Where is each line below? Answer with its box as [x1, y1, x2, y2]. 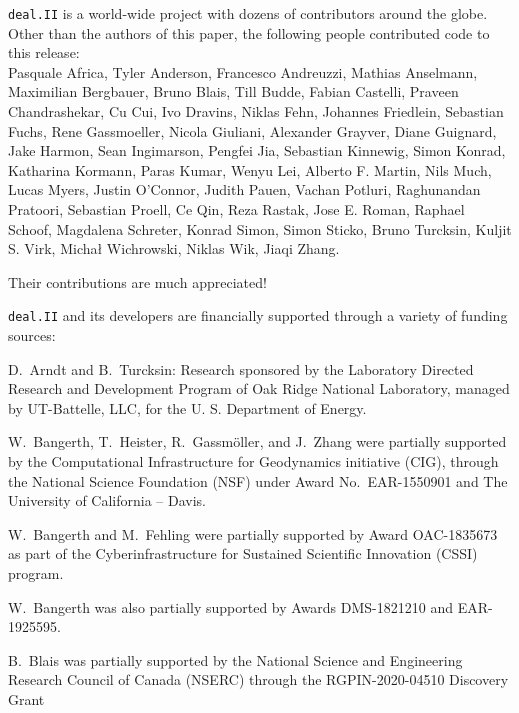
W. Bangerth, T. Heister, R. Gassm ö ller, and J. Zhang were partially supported [8, 431, 507, 452]
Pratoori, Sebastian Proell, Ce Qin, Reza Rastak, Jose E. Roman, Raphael [8, 199, 465, 219]
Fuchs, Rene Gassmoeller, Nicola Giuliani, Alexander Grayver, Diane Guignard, [8, 120, 497, 141]
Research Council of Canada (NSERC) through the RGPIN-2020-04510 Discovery [8, 669, 509, 690]
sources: [8, 325, 56, 346]
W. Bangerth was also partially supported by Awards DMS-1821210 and [8, 596, 454, 617]
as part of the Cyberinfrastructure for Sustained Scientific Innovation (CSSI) [8, 543, 478, 564]
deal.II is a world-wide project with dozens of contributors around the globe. [8, 3, 488, 23]
